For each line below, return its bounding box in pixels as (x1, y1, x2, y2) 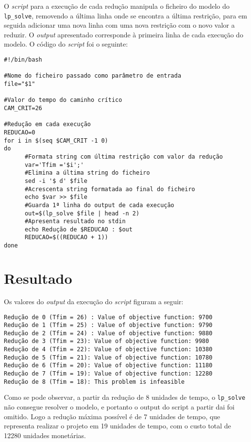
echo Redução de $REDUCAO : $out (24, 226, 133, 233)
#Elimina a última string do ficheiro (24, 169, 150, 177)
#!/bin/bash (4, 56, 42, 64)
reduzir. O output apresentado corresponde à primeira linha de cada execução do (4, 29, 243, 39)
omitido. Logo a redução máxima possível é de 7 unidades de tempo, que (4, 411, 220, 421)
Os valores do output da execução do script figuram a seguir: (4, 296, 184, 306)
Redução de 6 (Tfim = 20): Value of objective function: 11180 (4, 362, 213, 369)
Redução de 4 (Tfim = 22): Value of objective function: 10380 (4, 346, 213, 353)
